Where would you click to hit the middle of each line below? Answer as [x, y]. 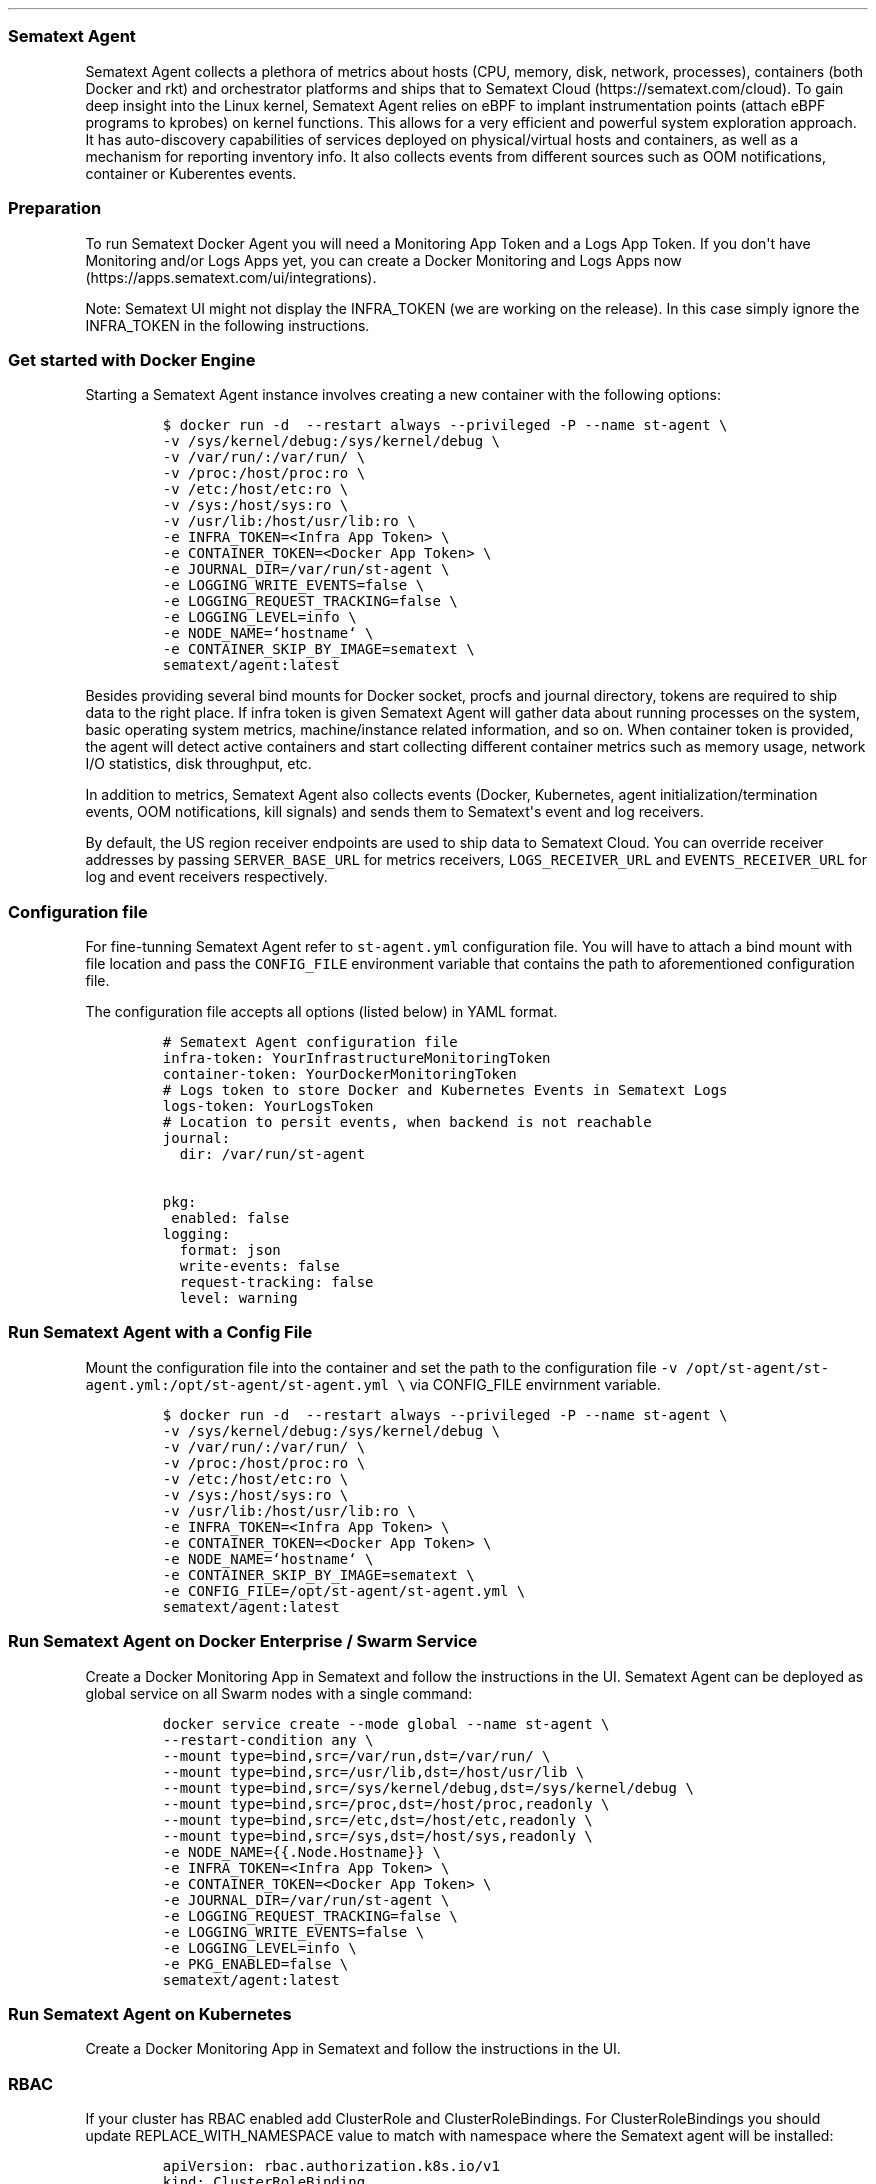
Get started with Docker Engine [132, 359]
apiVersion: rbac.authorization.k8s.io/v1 [331, 2166]
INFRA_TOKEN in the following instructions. [227, 325]
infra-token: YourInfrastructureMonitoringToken [356, 1058]
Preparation [55, 208]
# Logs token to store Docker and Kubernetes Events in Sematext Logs [445, 1090]
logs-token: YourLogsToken [268, 1106]
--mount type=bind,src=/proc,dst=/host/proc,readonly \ [386, 1803]
